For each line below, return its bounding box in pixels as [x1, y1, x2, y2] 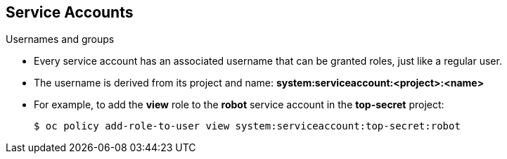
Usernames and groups [6, 33, 115, 46]
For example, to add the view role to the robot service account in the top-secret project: [34, 98, 444, 111]
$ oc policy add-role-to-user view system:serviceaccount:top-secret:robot [34, 120, 461, 132]
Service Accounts [6, 4, 134, 21]
